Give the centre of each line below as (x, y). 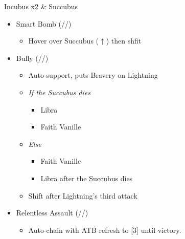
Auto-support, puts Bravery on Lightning (93, 75)
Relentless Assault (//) (52, 213)
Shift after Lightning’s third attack (83, 195)
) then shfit (124, 41)
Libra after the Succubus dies (87, 178)
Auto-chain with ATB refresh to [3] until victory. (105, 230)
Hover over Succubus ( (64, 41)
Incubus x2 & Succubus (41, 6)
